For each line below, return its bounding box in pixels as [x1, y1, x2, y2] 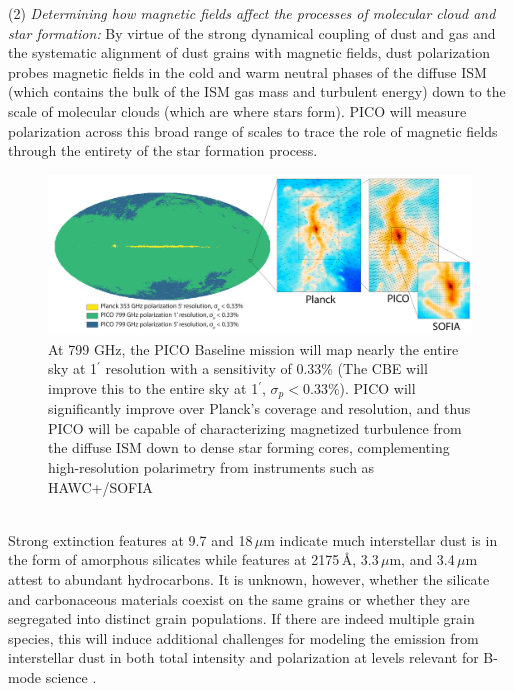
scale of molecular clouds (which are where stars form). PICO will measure [8, 100, 467, 121]
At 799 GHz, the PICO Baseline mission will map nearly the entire [48, 338, 459, 359]
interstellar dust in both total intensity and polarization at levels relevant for [8, 647, 479, 668]
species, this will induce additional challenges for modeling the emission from [8, 627, 479, 648]
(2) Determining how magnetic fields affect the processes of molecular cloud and [8, 3, 496, 23]
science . [45, 666, 97, 687]
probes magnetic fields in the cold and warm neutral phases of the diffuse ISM [8, 61, 487, 82]
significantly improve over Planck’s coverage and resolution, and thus [48, 398, 471, 419]
